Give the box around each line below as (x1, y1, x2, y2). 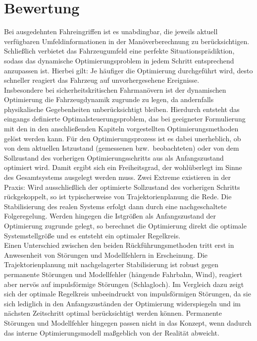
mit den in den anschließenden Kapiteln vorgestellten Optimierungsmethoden (4, 123, 239, 134)
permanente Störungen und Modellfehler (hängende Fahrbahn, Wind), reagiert (4, 269, 243, 279)
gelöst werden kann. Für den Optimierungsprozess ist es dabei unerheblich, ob (4, 133, 241, 143)
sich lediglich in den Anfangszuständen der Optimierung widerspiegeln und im (4, 298, 241, 308)
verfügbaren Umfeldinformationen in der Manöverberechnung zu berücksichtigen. (4, 36, 250, 46)
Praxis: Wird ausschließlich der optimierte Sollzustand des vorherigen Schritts (4, 181, 240, 192)
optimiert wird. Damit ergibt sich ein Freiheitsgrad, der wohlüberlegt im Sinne (4, 162, 242, 172)
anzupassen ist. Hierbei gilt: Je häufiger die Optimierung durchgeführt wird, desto (4, 65, 253, 75)
